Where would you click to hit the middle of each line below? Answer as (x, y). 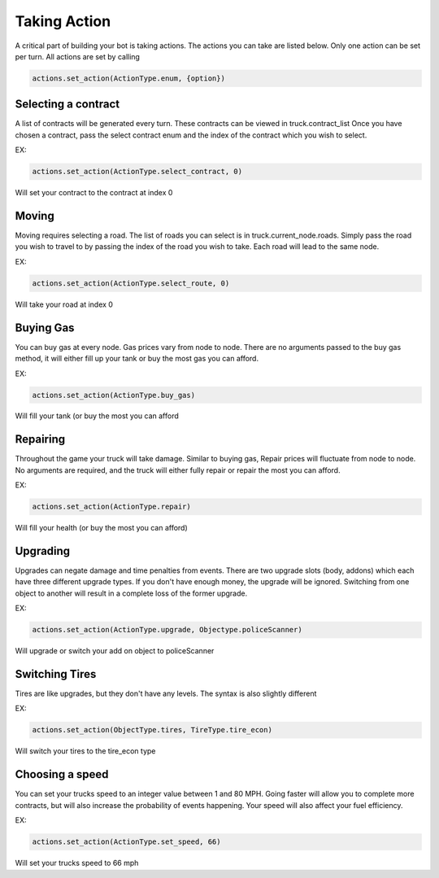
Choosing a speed (62, 774)
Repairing (40, 439)
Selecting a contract (67, 105)
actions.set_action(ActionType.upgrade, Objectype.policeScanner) (167, 630)
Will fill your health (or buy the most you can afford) (102, 528)
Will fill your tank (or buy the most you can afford (97, 416)
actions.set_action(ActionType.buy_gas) (113, 395)
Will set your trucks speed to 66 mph (77, 863)
